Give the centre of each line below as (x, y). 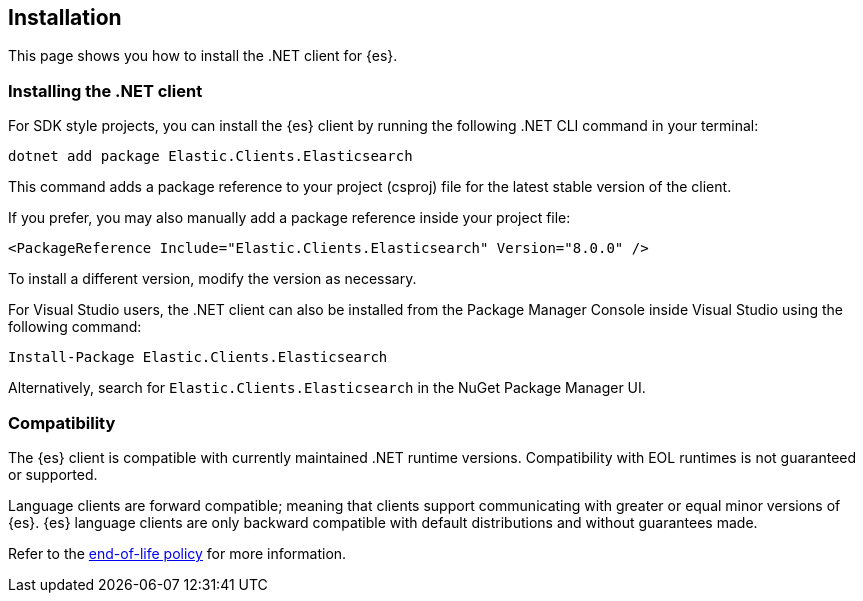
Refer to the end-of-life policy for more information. (177, 553)
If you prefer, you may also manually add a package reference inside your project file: (289, 218)
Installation (65, 17)
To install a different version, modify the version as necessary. (212, 279)
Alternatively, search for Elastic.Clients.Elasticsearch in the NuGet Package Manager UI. (327, 388)
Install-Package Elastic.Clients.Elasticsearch (198, 357)
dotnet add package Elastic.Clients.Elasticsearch (210, 156)
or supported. (53, 474)
